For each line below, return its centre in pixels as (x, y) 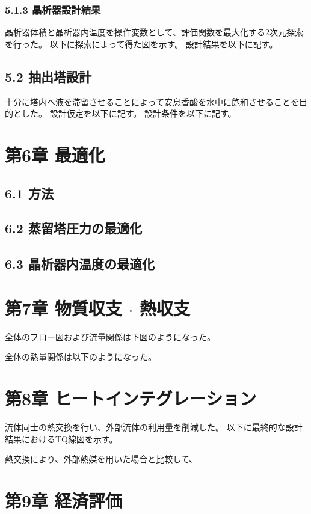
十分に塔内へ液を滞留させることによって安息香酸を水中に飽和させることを (152, 101)
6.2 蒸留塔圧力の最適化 (73, 228)
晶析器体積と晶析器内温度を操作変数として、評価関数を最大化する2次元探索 (154, 32)
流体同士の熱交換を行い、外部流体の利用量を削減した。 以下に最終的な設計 (154, 427)
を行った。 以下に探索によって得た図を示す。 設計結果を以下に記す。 (141, 44)
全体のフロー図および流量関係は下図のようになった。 (110, 336)
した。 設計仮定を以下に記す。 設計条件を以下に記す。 (129, 113)
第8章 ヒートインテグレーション (131, 398)
